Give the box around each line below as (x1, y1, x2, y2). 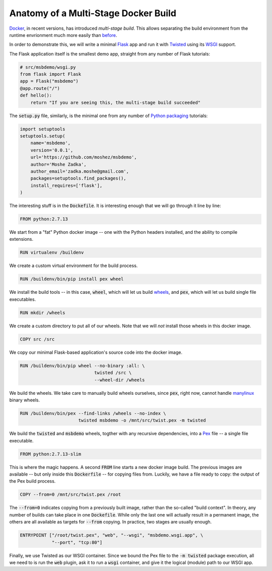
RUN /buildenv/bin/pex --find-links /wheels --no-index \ (20, 410, 166, 416)
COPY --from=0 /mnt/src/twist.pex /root (20, 492, 121, 497)
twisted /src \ (94, 370, 132, 376)
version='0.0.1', (30, 147, 74, 153)
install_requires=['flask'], (30, 182, 103, 188)
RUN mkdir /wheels (20, 309, 65, 316)
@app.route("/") (20, 85, 60, 91)
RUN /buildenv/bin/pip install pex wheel (20, 276, 124, 282)
